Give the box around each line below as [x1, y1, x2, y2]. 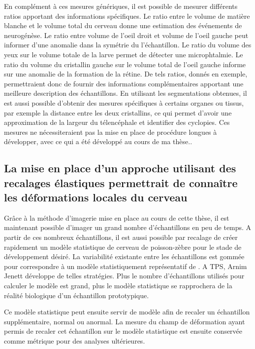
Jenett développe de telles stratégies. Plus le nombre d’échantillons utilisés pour [4, 271, 245, 281]
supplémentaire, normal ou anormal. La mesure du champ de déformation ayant [4, 316, 245, 326]
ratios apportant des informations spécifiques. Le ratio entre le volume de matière [4, 10, 250, 21]
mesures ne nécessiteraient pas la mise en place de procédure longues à [4, 126, 217, 137]
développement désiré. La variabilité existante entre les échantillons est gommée [4, 251, 245, 262]
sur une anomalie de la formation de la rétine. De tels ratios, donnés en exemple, [4, 69, 248, 79]
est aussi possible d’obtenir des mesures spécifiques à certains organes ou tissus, [4, 97, 244, 108]
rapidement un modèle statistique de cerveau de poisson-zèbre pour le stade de [4, 241, 242, 252]
